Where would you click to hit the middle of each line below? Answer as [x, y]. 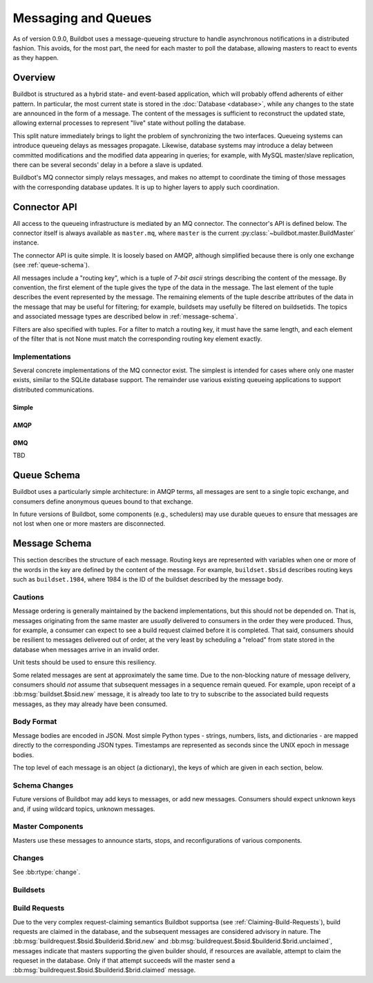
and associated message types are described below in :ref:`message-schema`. [125, 316]
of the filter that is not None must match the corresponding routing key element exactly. [137, 338]
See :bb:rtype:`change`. [47, 872]
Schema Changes [43, 785]
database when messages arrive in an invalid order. [86, 649]
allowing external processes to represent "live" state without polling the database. [129, 123]
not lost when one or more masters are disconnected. [89, 524]
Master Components [48, 827]
